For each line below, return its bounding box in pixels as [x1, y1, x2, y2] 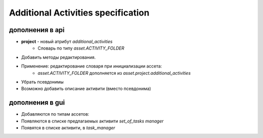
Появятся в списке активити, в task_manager [21, 125, 115, 131]
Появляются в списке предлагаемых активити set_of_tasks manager [21, 118, 164, 124]
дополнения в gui [9, 99, 65, 107]
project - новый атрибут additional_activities [21, 39, 113, 45]
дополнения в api [9, 26, 65, 34]
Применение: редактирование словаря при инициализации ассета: [21, 63, 162, 69]
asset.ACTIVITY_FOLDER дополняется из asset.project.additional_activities [38, 70, 191, 76]
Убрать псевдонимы [21, 79, 64, 85]
